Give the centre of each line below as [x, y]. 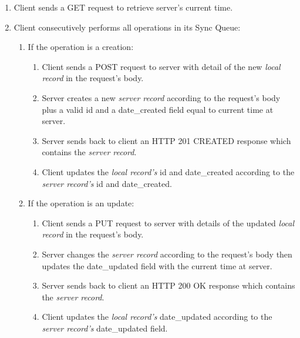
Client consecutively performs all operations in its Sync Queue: [127, 27]
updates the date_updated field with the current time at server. [157, 265]
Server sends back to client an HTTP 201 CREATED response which [166, 140]
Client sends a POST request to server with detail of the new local [161, 66]
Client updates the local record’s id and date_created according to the [168, 171]
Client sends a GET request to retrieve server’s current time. [123, 7]
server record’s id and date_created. [107, 183]
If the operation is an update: [81, 203]
